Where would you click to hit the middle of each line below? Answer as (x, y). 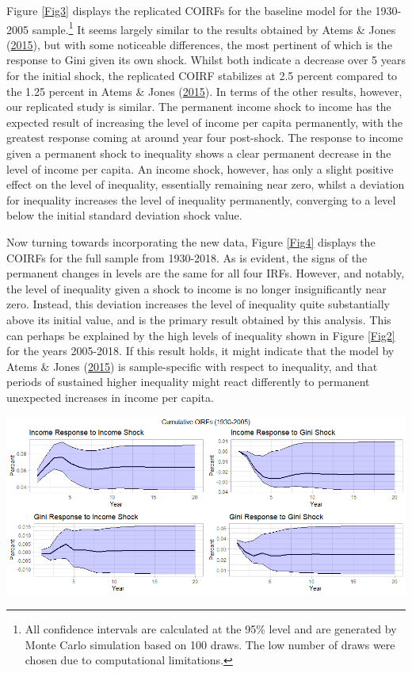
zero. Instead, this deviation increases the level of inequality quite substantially (198, 304)
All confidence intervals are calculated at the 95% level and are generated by (211, 628)
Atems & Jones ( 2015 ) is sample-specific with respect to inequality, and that (192, 366)
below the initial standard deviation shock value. (124, 215)
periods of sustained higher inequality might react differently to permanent (188, 382)
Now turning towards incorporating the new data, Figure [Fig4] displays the (191, 241)
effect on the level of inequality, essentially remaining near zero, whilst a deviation (206, 184)
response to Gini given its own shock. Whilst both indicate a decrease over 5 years (206, 60)
